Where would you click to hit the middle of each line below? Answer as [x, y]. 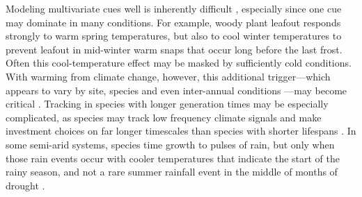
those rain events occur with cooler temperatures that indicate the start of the [173, 158]
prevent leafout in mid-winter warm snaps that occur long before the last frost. [174, 49]
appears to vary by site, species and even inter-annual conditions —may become [176, 90]
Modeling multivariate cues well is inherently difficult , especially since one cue [174, 8]
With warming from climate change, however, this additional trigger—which [168, 76]
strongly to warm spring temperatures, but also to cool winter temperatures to [174, 36]
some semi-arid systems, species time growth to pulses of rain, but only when [170, 144]
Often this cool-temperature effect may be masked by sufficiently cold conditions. [179, 63]
